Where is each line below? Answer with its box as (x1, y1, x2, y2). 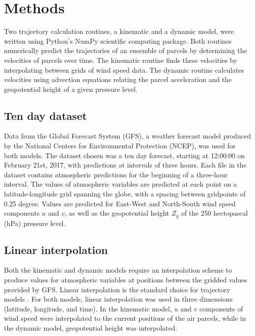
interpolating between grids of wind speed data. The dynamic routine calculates (4, 64, 244, 75)
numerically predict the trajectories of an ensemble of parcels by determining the (4, 45, 247, 56)
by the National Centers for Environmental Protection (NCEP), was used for (4, 140, 236, 151)
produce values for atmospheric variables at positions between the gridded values (4, 275, 247, 285)
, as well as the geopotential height (64, 208, 170, 218)
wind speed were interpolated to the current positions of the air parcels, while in (4, 313, 246, 323)
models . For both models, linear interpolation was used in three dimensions (4, 294, 233, 304)
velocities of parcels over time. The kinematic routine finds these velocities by (4, 55, 237, 65)
